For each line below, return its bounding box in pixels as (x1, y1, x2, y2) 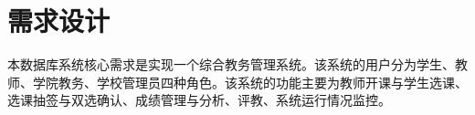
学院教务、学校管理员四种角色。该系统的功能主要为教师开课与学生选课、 (32, 72, 468, 91)
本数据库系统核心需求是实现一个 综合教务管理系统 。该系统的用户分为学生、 (7, 55, 455, 74)
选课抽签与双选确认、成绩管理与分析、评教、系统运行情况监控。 (7, 90, 391, 110)
